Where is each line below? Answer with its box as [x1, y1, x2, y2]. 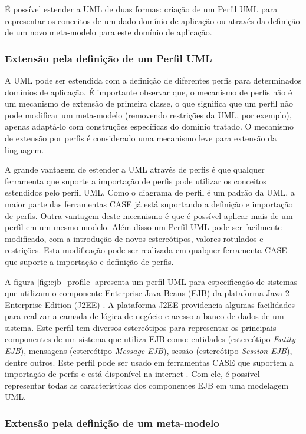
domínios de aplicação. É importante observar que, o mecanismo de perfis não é [5, 85, 292, 98]
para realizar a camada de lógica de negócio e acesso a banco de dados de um [5, 310, 284, 322]
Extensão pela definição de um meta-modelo [5, 415, 219, 430]
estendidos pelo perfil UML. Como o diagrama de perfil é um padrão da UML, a [5, 186, 295, 198]
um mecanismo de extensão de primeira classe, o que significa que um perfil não [5, 97, 293, 110]
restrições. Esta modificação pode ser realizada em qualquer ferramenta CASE [5, 244, 287, 256]
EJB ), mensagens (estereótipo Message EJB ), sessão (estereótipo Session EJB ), [5, 344, 292, 357]
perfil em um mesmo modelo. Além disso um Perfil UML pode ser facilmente [5, 221, 282, 233]
